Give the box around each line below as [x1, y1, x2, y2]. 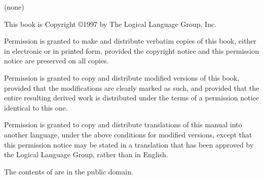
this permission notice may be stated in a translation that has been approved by [4, 139, 254, 150]
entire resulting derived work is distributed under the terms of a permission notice [4, 92, 259, 103]
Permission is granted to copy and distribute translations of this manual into [4, 119, 242, 130]
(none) [4, 2, 24, 12]
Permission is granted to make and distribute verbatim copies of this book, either [4, 35, 256, 46]
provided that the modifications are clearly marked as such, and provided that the [4, 82, 259, 93]
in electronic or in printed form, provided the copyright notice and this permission [4, 45, 259, 56]
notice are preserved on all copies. [4, 55, 109, 66]
